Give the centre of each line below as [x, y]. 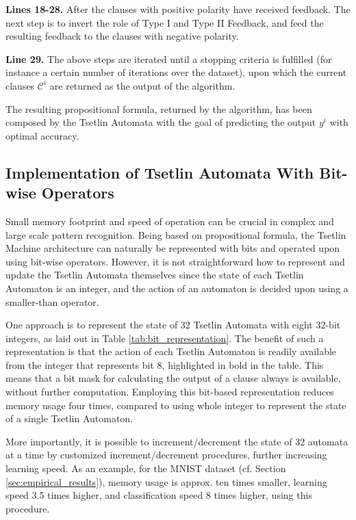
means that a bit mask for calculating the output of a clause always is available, [173, 378]
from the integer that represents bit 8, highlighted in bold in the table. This [165, 364]
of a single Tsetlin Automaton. [69, 418]
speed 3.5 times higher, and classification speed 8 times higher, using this [159, 495]
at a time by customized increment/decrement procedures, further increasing [166, 455]
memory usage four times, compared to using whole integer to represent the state [176, 405]
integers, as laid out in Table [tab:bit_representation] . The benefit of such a [165, 338]
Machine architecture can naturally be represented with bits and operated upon [173, 248]
